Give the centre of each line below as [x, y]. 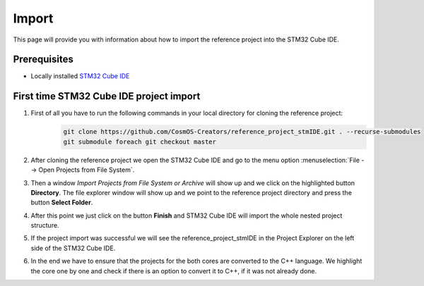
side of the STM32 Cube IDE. [73, 248]
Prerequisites [43, 60]
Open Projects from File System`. [87, 170]
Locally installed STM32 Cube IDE [80, 76]
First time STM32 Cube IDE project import [107, 96]
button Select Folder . [62, 203]
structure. [45, 225]
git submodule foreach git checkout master [140, 142]
